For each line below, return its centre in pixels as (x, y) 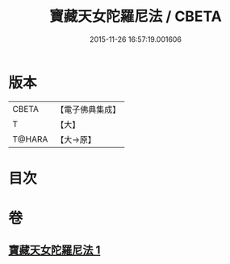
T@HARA (30, 139)
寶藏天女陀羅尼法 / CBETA (136, 16)
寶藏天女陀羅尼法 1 (54, 250)
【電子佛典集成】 (88, 109)
